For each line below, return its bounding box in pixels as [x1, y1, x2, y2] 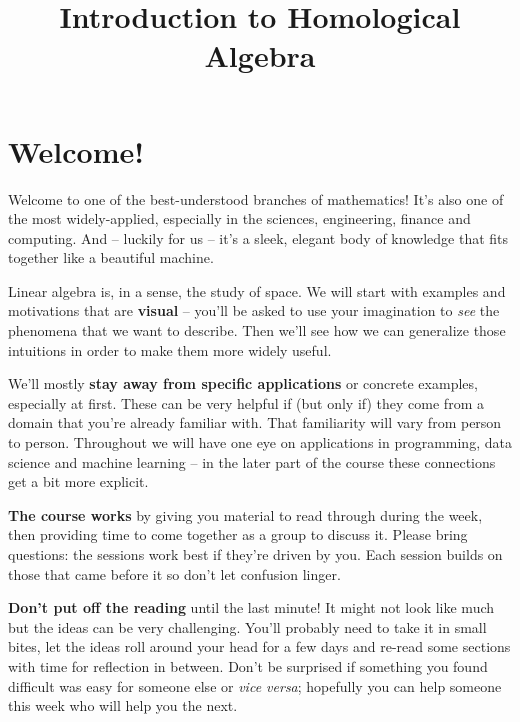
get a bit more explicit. [8, 471, 149, 492]
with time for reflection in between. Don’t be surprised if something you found [8, 655, 488, 676]
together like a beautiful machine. [8, 247, 214, 268]
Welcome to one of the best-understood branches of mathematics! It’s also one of [8, 188, 504, 209]
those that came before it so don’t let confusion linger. [8, 563, 341, 584]
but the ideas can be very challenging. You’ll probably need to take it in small [8, 616, 487, 637]
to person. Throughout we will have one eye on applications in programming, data [8, 432, 512, 453]
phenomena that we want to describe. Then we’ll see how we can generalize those [8, 320, 506, 341]
